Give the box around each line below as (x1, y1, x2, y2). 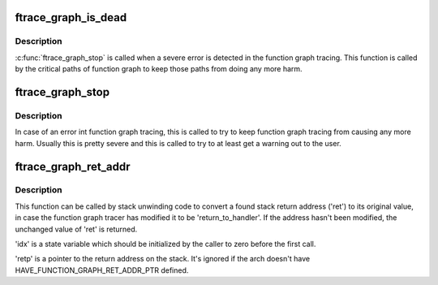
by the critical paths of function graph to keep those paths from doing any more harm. (15, 64, 303, 74)
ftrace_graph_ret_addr (15, 159, 131, 174)
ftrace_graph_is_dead (15, 11, 127, 24)
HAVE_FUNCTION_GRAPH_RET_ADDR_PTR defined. (15, 265, 189, 275)
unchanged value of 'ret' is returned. (15, 224, 138, 234)
